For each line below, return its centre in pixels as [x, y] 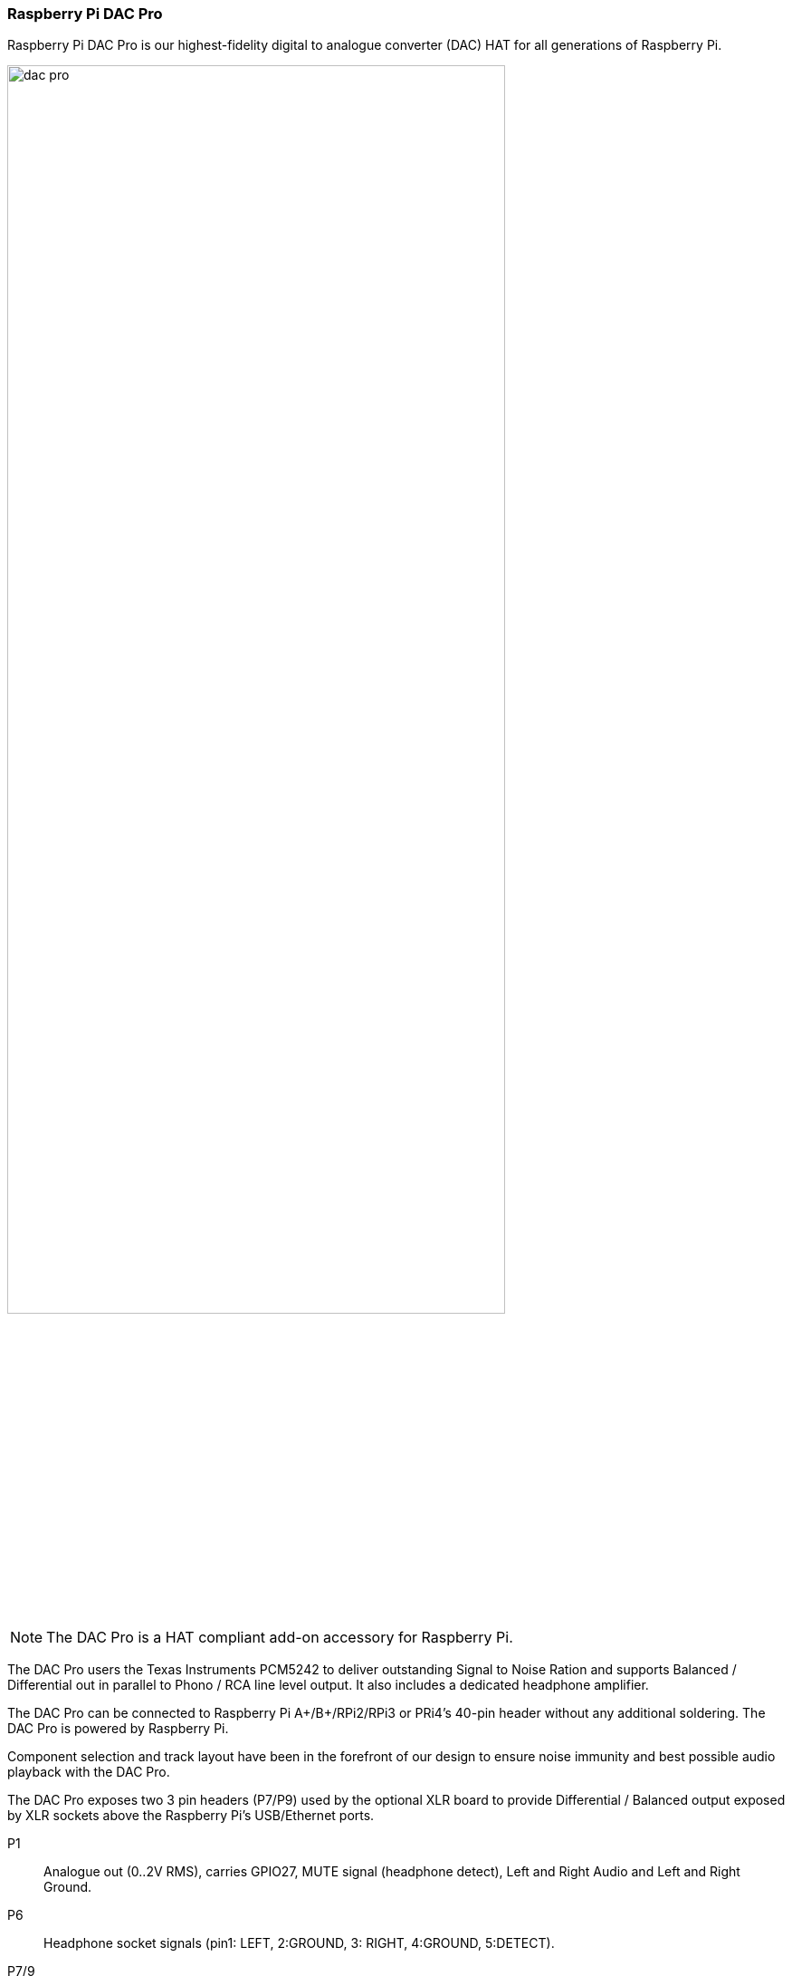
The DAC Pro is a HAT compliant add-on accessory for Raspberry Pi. [280, 1637]
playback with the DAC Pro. [89, 1771]
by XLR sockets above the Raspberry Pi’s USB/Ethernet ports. [191, 1815]
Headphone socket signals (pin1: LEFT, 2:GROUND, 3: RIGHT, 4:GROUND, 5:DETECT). [299, 1942]
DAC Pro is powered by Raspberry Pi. [118, 1728]
